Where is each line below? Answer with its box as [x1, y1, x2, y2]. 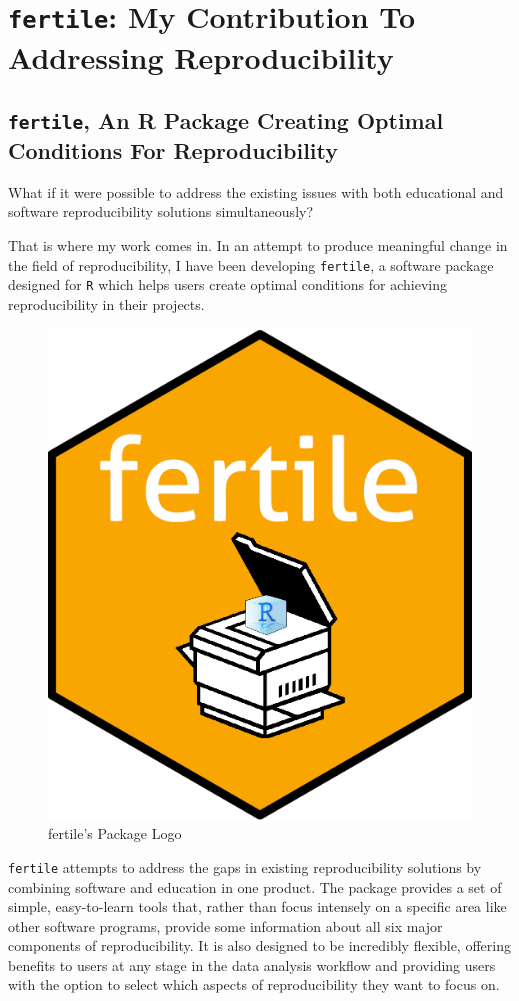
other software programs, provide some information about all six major [8, 915, 443, 936]
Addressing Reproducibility [8, 36, 394, 77]
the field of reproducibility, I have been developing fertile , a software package [8, 254, 494, 275]
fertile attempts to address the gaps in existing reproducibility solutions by [8, 856, 482, 877]
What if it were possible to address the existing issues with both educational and [8, 181, 504, 202]
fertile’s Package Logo [48, 823, 182, 844]
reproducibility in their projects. [8, 293, 205, 314]
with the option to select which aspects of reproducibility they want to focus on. [8, 974, 500, 995]
